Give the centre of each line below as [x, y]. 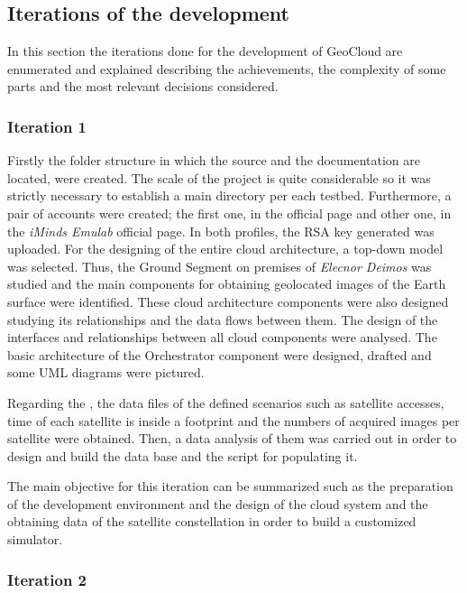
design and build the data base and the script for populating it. [183, 455]
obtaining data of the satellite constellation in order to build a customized [212, 521]
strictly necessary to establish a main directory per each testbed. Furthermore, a [229, 195]
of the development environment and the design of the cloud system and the [218, 503]
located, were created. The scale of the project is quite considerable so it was [219, 177]
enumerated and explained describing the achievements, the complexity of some [227, 68]
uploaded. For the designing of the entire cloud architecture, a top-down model [225, 249]
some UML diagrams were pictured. [106, 372]
